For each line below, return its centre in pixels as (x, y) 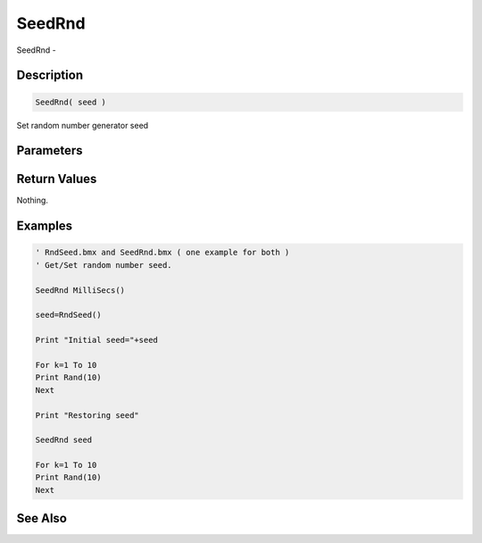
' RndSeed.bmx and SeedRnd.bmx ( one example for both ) (162, 253)
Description (50, 75)
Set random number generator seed (83, 125)
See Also (42, 518)
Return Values (57, 179)
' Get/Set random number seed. (104, 265)
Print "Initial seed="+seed (96, 340)
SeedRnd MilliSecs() (80, 290)
